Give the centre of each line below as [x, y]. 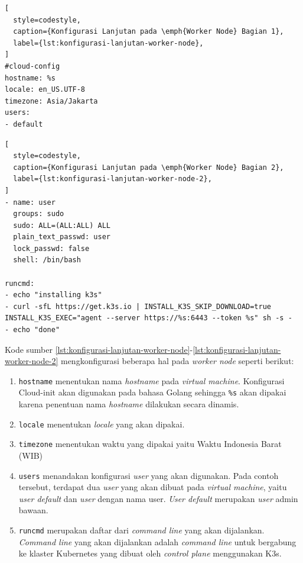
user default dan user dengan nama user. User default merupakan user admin [158, 498]
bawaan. [33, 510]
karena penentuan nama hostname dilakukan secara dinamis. [129, 404]
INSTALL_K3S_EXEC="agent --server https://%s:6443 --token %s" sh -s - [149, 318]
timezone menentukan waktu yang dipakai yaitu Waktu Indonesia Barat [150, 444]
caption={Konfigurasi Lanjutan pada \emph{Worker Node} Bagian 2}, [149, 167]
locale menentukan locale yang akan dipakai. [102, 424]
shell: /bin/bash [47, 260]
